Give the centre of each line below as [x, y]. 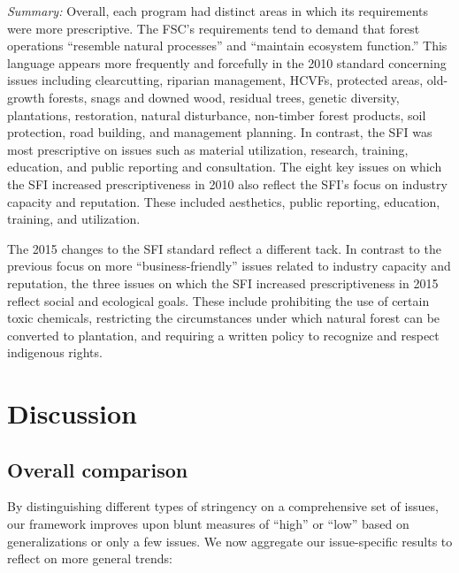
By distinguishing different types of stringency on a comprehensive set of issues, [223, 506]
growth [26, 97]
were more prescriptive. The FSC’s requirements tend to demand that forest [214, 28]
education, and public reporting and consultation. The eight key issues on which [225, 167]
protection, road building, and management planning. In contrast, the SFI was [220, 132]
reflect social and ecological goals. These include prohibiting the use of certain [218, 300]
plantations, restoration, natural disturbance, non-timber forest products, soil [217, 115]
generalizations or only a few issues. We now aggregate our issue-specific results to [230, 541]
